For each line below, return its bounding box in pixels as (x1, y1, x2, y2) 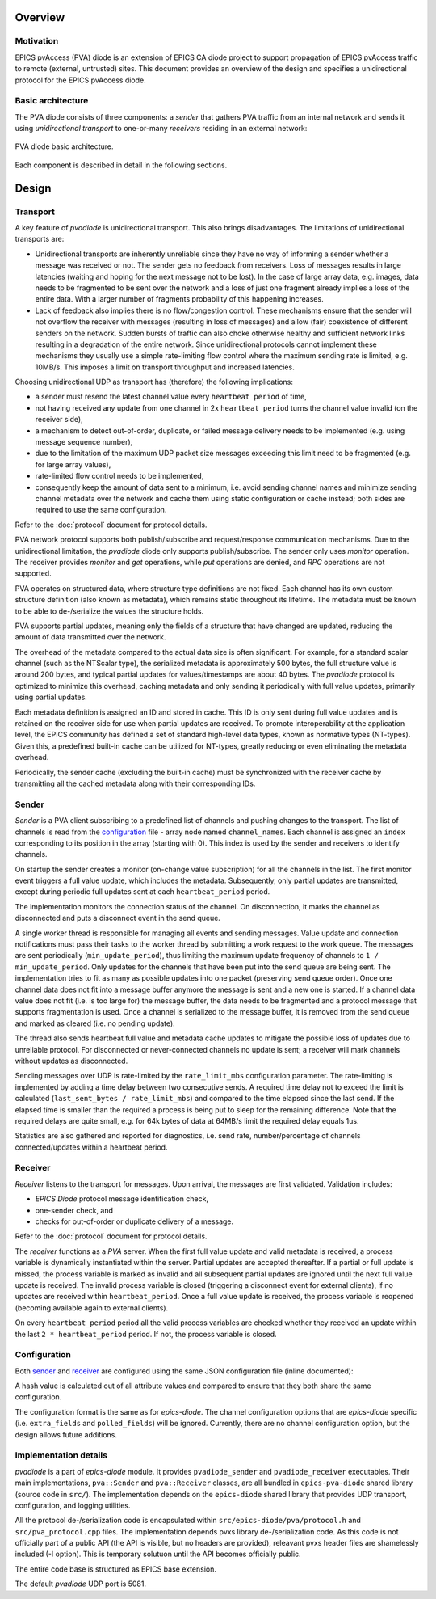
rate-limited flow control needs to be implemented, (35, 471, 204, 481)
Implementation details (15, 1449, 108, 1461)
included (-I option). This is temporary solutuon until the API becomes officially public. (15, 1549, 302, 1559)
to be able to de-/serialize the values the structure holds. (15, 606, 204, 616)
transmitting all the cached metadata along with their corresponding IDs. (15, 778, 256, 788)
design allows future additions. (15, 1429, 117, 1439)
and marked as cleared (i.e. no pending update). (15, 1019, 175, 1028)
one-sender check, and (35, 1205, 113, 1215)
